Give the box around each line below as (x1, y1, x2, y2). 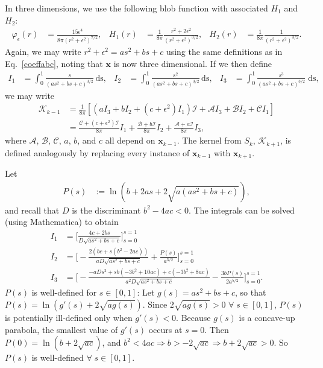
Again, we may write (5, 45, 81, 57)
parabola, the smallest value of (5, 323, 118, 335)
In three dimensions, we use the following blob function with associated (5, 2, 268, 14)
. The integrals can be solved (188, 203, 295, 216)
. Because (176, 311, 211, 323)
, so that (235, 286, 266, 299)
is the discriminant (72, 203, 141, 216)
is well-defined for (31, 286, 97, 299)
